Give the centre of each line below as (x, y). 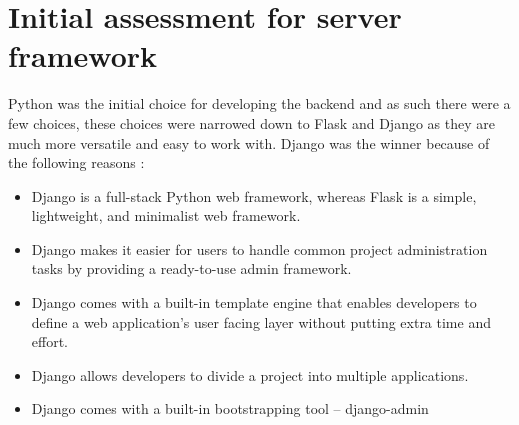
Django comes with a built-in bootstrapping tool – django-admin (230, 408)
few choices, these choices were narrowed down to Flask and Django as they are (251, 122)
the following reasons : (76, 162)
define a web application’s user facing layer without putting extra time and (261, 321)
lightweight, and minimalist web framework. (166, 215)
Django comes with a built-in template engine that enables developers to (254, 302)
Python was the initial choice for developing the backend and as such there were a (259, 103)
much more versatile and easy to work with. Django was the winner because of (249, 142)
